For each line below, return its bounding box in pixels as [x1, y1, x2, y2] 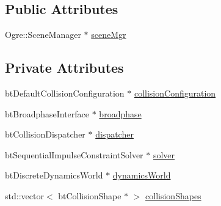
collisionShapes [145, 189, 201, 202]
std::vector [5, 189, 44, 202]
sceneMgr [91, 28, 126, 41]
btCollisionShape [58, 189, 121, 202]
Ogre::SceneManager [5, 28, 81, 41]
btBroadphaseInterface [5, 107, 90, 120]
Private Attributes [5, 58, 124, 77]
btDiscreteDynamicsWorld [5, 169, 103, 182]
